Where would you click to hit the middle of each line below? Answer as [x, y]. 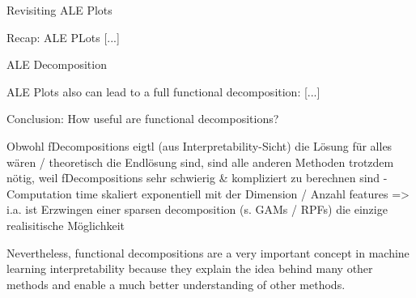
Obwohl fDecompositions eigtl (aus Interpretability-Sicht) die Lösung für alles [200, 145]
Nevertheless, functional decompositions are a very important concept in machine [208, 252]
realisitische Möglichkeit [66, 225]
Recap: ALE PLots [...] [63, 37]
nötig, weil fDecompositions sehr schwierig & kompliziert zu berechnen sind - [197, 178]
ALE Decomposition [57, 64]
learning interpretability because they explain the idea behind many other [190, 268]
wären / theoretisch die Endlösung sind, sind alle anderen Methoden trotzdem [200, 162]
